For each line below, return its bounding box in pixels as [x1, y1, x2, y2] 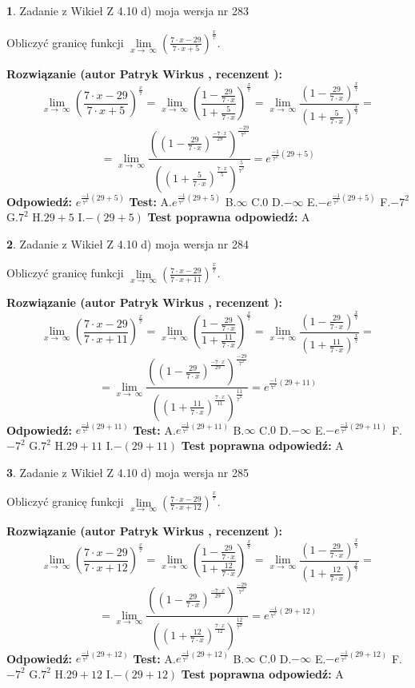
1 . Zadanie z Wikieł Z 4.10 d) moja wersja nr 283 [6, 2, 249, 18]
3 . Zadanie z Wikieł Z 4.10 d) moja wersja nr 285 [6, 463, 249, 480]
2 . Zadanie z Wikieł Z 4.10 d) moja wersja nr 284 [6, 235, 249, 252]
